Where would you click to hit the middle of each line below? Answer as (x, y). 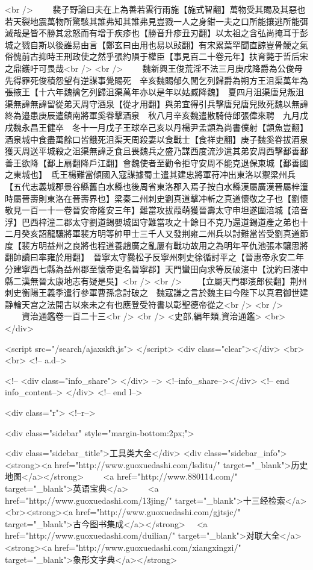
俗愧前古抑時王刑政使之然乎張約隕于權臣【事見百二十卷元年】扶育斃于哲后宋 (156, 56)
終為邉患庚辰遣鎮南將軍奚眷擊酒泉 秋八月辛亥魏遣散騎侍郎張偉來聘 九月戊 (156, 115)
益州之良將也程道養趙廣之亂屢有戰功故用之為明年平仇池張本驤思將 (177, 245)
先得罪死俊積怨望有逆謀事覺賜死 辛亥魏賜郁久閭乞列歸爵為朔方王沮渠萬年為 (156, 80)
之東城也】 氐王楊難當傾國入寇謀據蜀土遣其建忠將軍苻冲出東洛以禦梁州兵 (150, 174)
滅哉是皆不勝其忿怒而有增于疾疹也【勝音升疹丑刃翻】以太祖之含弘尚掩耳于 (152, 33)
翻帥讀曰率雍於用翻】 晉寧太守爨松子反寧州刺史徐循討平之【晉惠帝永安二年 (154, 257)
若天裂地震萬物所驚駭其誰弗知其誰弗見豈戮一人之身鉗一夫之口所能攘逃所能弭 (156, 21)
